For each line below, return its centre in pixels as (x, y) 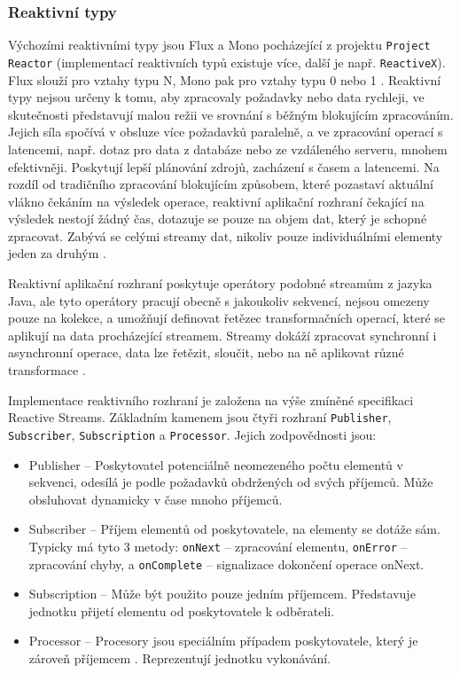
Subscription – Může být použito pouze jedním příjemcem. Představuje (222, 594)
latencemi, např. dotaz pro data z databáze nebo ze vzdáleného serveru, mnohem (228, 149)
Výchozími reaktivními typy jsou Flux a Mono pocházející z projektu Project (219, 45)
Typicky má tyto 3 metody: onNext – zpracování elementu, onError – (218, 546)
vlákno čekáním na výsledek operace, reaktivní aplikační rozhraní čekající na (216, 201)
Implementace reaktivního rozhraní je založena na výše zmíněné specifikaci (211, 399)
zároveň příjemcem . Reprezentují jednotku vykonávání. (180, 658)
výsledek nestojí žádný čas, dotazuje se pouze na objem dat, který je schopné (218, 219)
